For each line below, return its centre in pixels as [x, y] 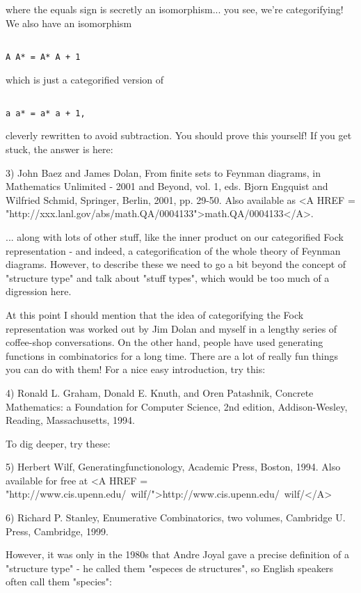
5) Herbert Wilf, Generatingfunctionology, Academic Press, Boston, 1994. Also [173, 467]
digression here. [39, 291]
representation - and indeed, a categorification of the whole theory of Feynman [173, 250]
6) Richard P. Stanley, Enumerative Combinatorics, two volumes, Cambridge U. [176, 517]
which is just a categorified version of [85, 79]
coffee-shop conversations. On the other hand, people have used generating [165, 342]
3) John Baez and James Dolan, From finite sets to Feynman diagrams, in [163, 172]
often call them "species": [59, 582]
